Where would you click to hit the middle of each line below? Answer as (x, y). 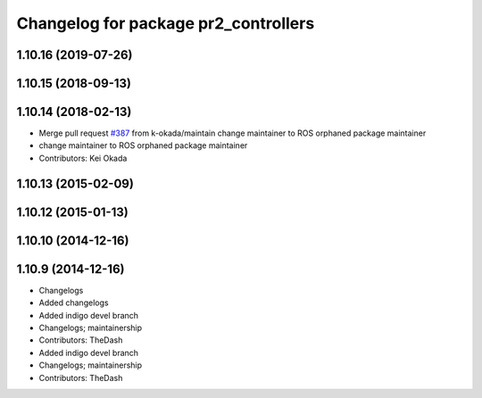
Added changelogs (74, 303)
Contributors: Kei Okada (83, 158)
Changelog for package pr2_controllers (166, 23)
